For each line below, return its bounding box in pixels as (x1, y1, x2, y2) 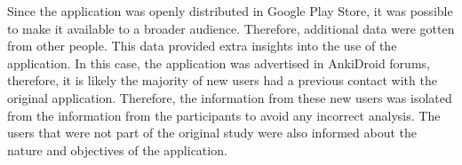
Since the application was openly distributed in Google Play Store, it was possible (7, 2, 453, 20)
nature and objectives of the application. (7, 140, 227, 159)
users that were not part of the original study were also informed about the (7, 123, 417, 142)
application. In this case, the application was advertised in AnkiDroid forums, (7, 53, 430, 72)
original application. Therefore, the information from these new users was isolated (7, 88, 452, 106)
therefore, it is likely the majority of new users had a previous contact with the (7, 71, 437, 90)
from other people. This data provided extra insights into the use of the (7, 36, 397, 55)
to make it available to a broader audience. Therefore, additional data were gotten (7, 19, 455, 37)
